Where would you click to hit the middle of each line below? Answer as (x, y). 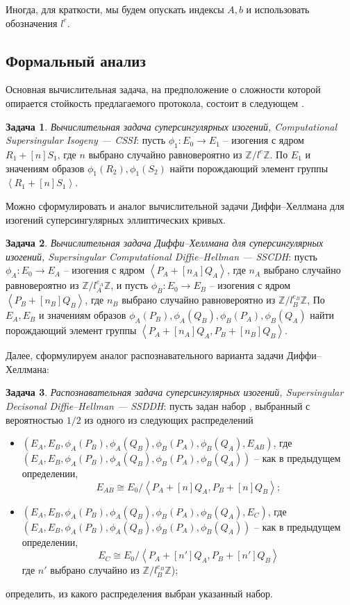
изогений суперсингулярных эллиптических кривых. (116, 219)
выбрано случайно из (95, 570)
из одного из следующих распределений (169, 419)
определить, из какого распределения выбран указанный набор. (139, 593)
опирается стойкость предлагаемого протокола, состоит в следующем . (155, 102)
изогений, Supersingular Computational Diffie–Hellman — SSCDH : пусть (161, 256)
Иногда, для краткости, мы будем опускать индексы (115, 9)
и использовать (278, 9)
